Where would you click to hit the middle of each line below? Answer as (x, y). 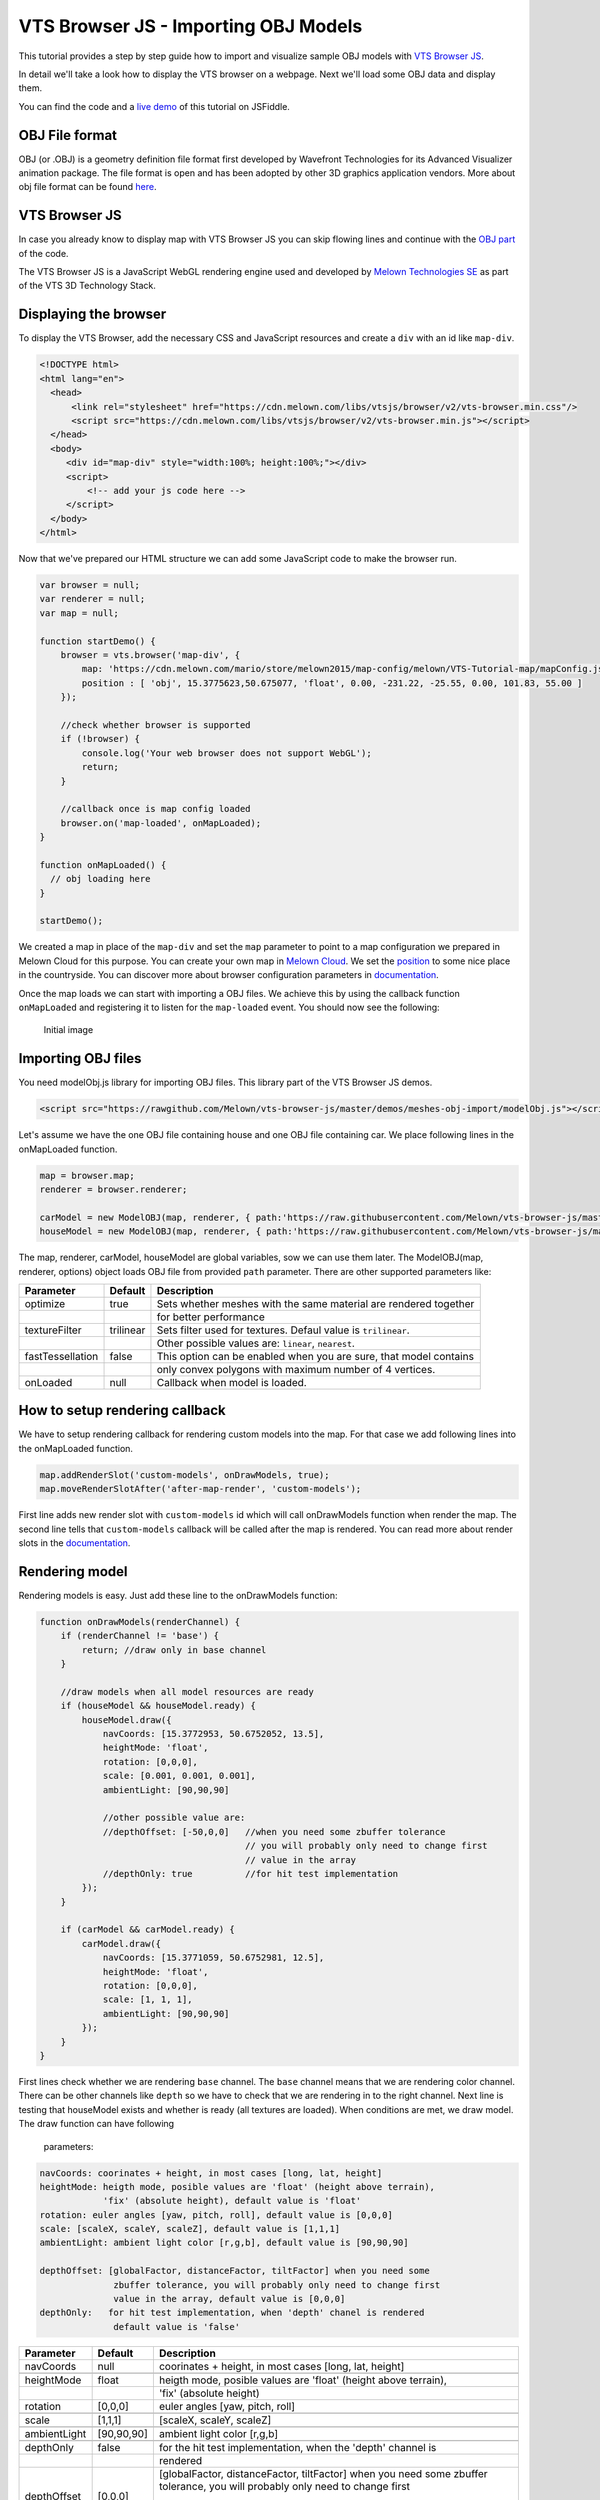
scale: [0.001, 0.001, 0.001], (179, 1776)
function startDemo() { (98, 641)
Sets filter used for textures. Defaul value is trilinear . (283, 1330)
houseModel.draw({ (126, 1719)
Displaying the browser (92, 314)
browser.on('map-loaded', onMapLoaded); (161, 823)
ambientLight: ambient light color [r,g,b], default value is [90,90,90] (224, 2243)
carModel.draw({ (121, 1943)
